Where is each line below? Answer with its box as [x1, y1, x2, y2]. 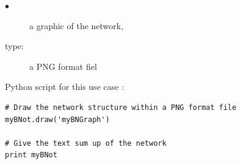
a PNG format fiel [29, 60, 97, 72]
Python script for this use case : [5, 80, 124, 93]
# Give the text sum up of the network [5, 138, 167, 148]
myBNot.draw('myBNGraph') [5, 115, 110, 124]
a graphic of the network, [29, 19, 124, 32]
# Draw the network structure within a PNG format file [5, 103, 237, 112]
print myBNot [5, 151, 57, 160]
